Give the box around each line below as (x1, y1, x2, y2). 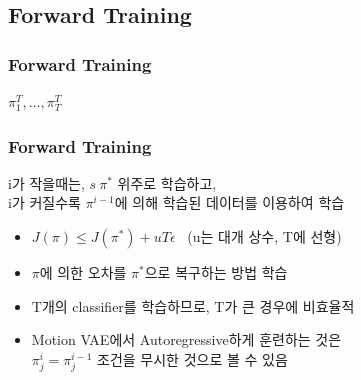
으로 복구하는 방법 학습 (144, 262, 288, 282)
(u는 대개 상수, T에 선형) (187, 226, 342, 246)
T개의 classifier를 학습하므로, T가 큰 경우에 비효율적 (31, 295, 355, 316)
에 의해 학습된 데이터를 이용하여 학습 (114, 192, 345, 213)
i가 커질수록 (8, 192, 81, 213)
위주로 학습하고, (117, 172, 217, 193)
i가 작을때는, (8, 172, 85, 193)
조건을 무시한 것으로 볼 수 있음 (97, 348, 288, 369)
